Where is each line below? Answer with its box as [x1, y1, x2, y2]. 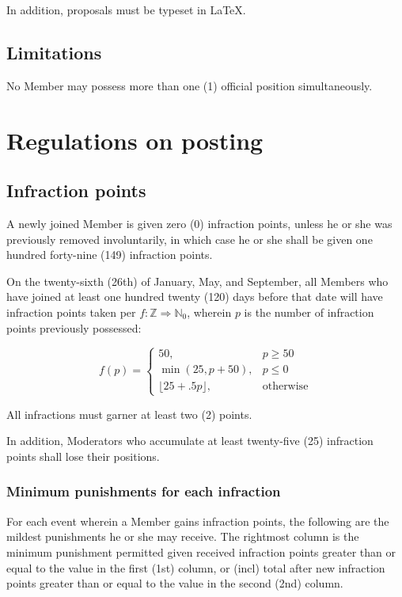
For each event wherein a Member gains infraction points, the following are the [6, 512, 389, 529]
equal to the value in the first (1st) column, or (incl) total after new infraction [6, 559, 385, 576]
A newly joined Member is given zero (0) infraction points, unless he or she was [6, 215, 393, 231]
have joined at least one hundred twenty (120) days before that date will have [6, 288, 383, 305]
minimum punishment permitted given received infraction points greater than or [6, 543, 396, 560]
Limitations [6, 40, 102, 64]
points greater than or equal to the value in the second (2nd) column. [6, 575, 343, 591]
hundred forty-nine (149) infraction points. [6, 246, 213, 263]
